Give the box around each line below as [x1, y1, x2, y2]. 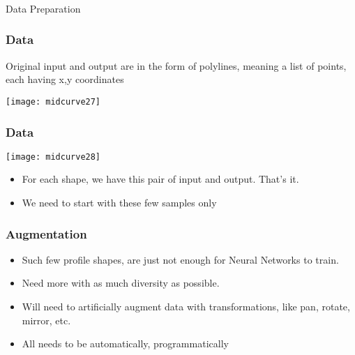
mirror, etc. [22, 312, 71, 327]
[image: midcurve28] [6, 151, 101, 162]
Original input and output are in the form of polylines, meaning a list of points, [6, 58, 347, 73]
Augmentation [6, 225, 87, 242]
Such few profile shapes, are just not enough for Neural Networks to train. [22, 252, 339, 266]
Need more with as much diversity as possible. [22, 275, 220, 290]
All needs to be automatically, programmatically [22, 336, 229, 351]
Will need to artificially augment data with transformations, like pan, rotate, [22, 299, 350, 314]
